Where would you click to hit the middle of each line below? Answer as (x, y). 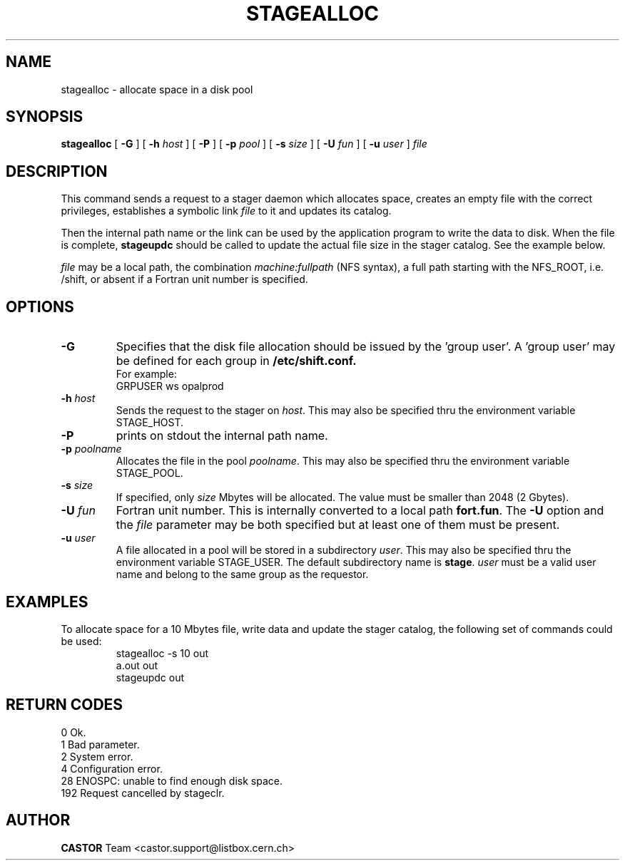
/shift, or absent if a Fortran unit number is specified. (184, 279)
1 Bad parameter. (100, 744)
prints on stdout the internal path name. (222, 436)
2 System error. (97, 756)
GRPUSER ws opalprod (170, 386)
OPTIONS (40, 306)
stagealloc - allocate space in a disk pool (157, 89)
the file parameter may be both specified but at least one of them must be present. (338, 525)
